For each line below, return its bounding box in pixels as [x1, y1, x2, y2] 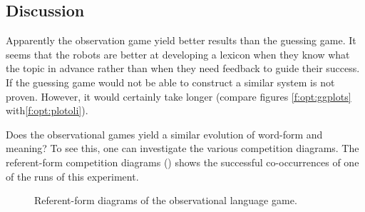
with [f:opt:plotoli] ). [6, 103, 88, 118]
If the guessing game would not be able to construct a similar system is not [6, 74, 335, 89]
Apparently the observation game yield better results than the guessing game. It [6, 33, 356, 48]
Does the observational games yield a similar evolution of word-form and [6, 126, 323, 141]
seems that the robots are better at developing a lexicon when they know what [6, 46, 350, 61]
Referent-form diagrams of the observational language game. [34, 193, 297, 208]
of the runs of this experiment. [6, 168, 139, 183]
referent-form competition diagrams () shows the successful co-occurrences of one [6, 154, 359, 169]
